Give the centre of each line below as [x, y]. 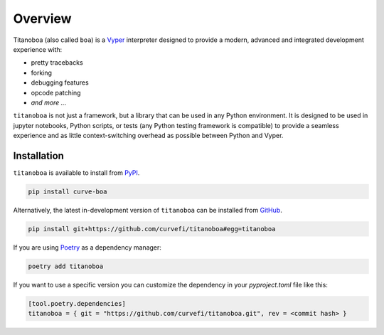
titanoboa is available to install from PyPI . [76, 172]
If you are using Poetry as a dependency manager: [87, 247]
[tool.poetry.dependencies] [77, 303]
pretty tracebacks [57, 63]
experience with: [38, 49]
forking [42, 73]
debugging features [60, 83]
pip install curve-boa [68, 191]
